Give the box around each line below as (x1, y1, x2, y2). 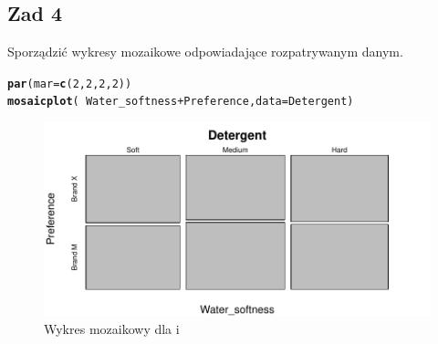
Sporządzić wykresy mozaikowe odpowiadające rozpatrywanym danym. (7, 42, 403, 61)
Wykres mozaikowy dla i (44, 318, 180, 338)
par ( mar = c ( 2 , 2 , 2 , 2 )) (7, 77, 132, 90)
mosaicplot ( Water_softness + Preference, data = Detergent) (7, 95, 354, 109)
